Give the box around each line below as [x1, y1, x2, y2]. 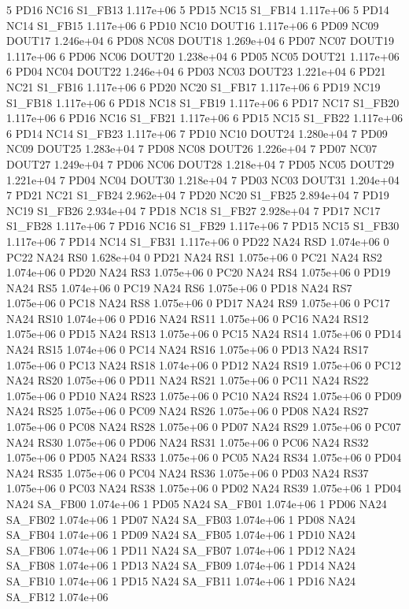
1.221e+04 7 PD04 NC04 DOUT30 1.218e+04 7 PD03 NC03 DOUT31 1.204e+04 [6, 171, 400, 188]
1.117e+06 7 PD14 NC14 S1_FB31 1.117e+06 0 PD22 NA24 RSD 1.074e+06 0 [6, 232, 389, 249]
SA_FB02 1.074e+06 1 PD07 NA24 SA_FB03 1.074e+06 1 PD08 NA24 [6, 511, 356, 527]
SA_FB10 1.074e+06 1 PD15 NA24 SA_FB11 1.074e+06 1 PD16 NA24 [6, 572, 356, 589]
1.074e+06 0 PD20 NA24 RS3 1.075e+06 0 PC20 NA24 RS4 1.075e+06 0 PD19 [6, 264, 391, 280]
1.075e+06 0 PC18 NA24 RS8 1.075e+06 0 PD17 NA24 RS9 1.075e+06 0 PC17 [6, 295, 390, 311]
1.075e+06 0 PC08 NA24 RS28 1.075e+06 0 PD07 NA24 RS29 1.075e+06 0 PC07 [6, 418, 401, 435]
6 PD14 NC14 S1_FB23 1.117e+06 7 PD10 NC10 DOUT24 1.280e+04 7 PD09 [6, 124, 388, 141]
